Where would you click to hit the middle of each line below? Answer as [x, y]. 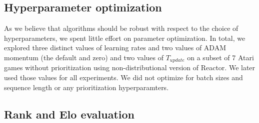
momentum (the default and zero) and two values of [84, 57]
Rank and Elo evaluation [69, 114]
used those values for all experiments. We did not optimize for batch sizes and [123, 77]
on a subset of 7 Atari [220, 57]
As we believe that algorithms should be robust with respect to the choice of [121, 28]
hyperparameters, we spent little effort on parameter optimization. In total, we [125, 38]
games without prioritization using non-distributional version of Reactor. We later [130, 67]
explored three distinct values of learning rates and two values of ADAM [115, 48]
